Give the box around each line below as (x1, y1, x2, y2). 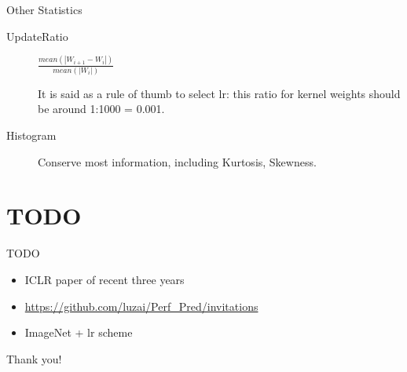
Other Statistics (6, 2, 82, 17)
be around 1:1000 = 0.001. (38, 100, 165, 117)
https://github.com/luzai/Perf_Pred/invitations (24, 297, 258, 314)
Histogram (6, 127, 57, 143)
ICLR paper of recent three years (24, 271, 185, 287)
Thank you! (6, 350, 62, 367)
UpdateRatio (6, 27, 68, 44)
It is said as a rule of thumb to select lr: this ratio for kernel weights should (38, 85, 401, 101)
